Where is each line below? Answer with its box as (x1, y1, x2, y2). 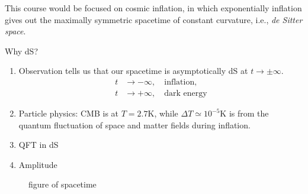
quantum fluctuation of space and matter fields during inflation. (18, 118, 251, 131)
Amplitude (18, 158, 57, 170)
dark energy (164, 89, 207, 98)
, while (154, 107, 178, 119)
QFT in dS (18, 138, 59, 151)
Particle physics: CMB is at (18, 107, 119, 119)
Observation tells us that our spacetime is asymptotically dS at (18, 64, 248, 77)
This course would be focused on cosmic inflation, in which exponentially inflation (5, 2, 302, 14)
